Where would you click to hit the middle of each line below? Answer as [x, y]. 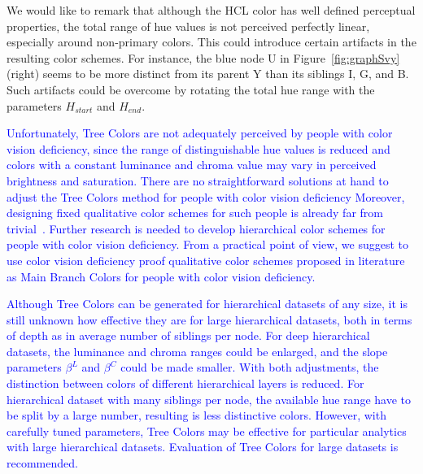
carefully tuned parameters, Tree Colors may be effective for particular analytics [207, 431]
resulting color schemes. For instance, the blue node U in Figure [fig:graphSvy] [203, 57]
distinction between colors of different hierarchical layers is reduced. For [185, 383]
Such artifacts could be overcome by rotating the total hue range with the [191, 89]
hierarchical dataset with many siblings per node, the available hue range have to [209, 399]
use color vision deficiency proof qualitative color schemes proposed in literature [206, 260]
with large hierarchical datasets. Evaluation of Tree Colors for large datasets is [203, 447]
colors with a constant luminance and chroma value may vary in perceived [192, 165]
